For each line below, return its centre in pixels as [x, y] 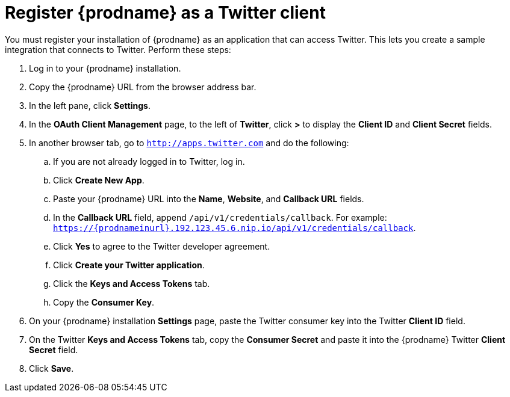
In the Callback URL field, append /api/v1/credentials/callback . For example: [220, 217]
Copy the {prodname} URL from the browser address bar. [143, 87]
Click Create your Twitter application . [129, 265]
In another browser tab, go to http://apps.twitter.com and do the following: [189, 143]
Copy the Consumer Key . [104, 302]
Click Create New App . [99, 180]
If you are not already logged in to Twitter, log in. [149, 161]
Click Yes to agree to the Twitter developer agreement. [162, 246]
